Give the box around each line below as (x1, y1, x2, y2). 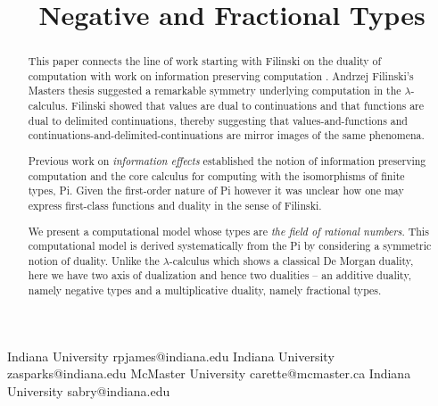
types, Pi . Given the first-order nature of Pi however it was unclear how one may (28, 183, 404, 198)
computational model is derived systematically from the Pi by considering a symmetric (28, 238, 432, 253)
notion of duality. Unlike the (28, 253, 160, 268)
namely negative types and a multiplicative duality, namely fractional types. (28, 283, 382, 298)
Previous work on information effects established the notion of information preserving (28, 153, 426, 168)
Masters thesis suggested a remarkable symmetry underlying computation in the (28, 83, 401, 98)
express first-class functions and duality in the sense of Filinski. (28, 197, 322, 212)
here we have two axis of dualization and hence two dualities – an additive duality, (28, 268, 412, 283)
